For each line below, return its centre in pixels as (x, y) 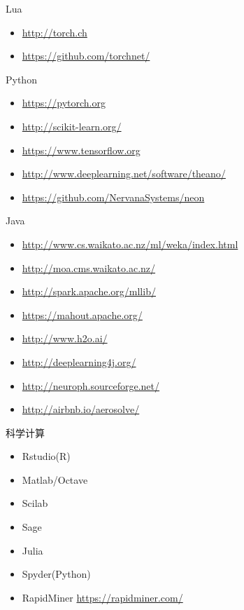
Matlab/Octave (55, 479)
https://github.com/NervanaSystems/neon (113, 197)
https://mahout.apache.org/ (82, 314)
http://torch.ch (55, 32)
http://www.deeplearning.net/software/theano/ (124, 174)
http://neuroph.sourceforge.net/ (91, 385)
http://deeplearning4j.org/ (79, 361)
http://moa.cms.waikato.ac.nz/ (89, 267)
